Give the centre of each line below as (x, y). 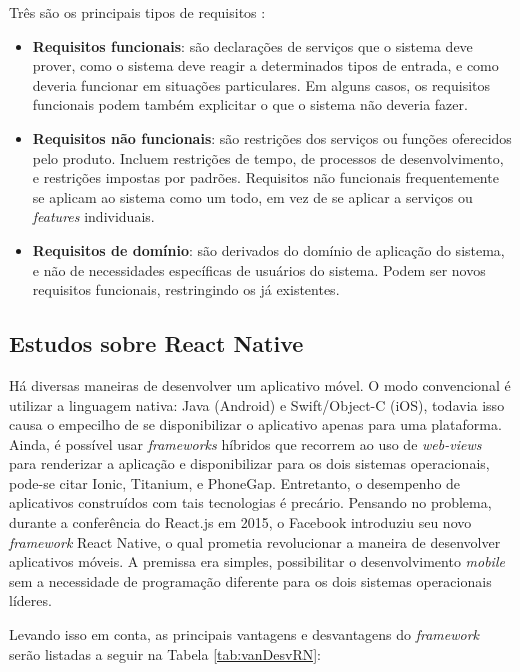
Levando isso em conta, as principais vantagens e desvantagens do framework (244, 634)
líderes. (30, 600)
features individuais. (93, 216)
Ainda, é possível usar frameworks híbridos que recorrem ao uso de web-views (245, 443)
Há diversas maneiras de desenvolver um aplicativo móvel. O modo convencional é (260, 384)
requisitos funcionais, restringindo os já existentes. (186, 289)
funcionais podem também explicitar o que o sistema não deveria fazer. (250, 104)
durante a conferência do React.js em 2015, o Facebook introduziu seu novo (240, 522)
